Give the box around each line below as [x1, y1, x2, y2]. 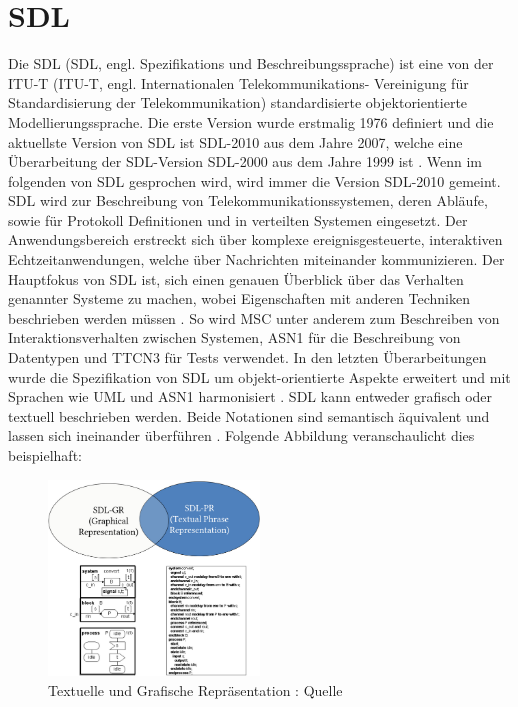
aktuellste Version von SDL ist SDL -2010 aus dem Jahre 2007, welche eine [8, 131, 463, 152]
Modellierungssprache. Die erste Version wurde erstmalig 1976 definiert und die [8, 111, 494, 132]
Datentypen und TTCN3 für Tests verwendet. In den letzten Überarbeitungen [8, 347, 487, 368]
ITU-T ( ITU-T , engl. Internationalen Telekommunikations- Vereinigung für [8, 72, 469, 93]
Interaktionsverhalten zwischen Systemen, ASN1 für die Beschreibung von [8, 327, 461, 348]
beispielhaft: [8, 445, 82, 465]
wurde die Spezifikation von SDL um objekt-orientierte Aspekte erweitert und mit [8, 366, 511, 387]
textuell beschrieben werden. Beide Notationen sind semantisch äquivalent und [8, 405, 490, 426]
